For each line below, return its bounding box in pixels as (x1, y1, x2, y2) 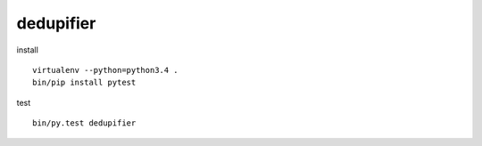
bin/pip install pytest (32, 77, 137, 88)
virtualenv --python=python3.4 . (32, 65, 179, 75)
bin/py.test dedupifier (32, 118, 137, 128)
